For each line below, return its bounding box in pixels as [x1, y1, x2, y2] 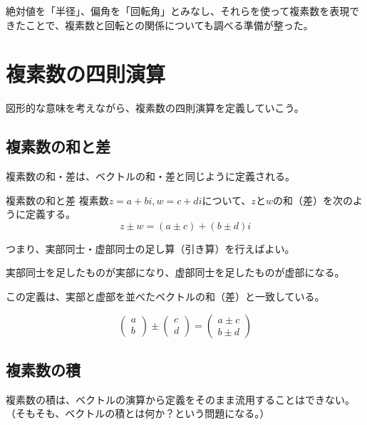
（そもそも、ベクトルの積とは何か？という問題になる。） [6, 406, 270, 421]
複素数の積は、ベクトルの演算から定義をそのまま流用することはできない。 [6, 392, 355, 406]
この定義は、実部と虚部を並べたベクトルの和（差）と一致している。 [6, 289, 325, 304]
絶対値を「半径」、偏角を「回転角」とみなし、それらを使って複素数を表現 [6, 4, 350, 18]
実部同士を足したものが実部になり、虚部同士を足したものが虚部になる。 [6, 265, 345, 280]
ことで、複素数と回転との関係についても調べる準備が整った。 [25, 17, 314, 32]
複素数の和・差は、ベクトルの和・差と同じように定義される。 [6, 169, 295, 184]
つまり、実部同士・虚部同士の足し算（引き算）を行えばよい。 [6, 241, 295, 256]
